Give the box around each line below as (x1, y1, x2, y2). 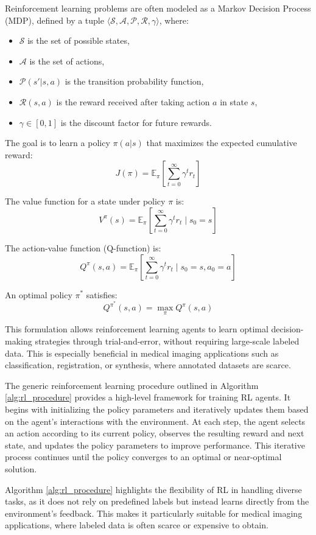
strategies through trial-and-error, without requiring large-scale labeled (35, 334, 300, 347)
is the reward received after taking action (56, 95, 210, 108)
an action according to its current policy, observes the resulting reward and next (5, 427, 304, 439)
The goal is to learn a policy (5, 136, 110, 149)
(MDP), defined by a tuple (5, 13, 104, 26)
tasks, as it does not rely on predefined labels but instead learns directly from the (5, 495, 309, 508)
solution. (5, 462, 37, 475)
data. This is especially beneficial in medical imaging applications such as (5, 346, 279, 359)
